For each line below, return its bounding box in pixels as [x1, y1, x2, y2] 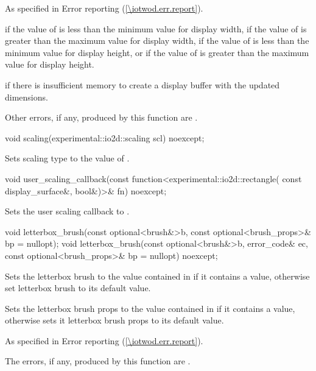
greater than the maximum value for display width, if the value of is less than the [5, 34, 309, 47]
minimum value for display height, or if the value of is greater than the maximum [5, 46, 309, 58]
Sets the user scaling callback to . [5, 205, 130, 217]
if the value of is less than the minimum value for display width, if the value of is [5, 22, 307, 35]
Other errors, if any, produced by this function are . [5, 111, 198, 124]
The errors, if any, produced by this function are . [5, 355, 191, 367]
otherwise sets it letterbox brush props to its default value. [5, 314, 224, 327]
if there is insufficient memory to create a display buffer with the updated [5, 78, 280, 91]
